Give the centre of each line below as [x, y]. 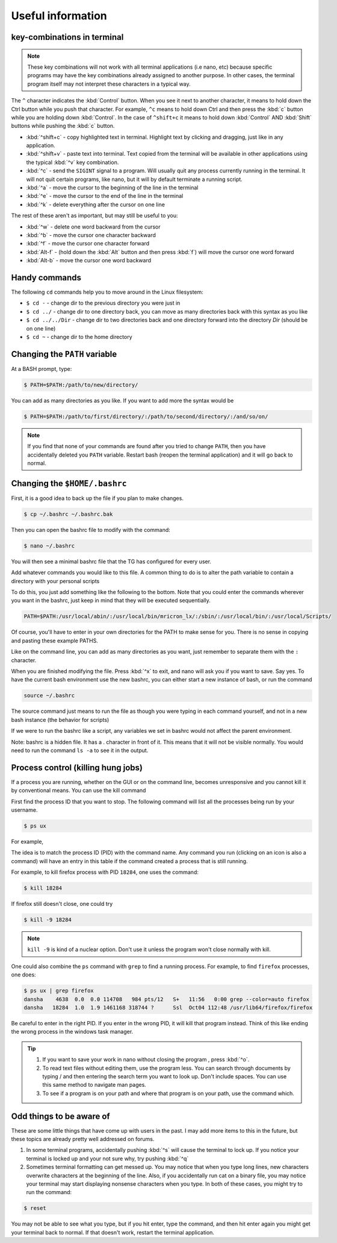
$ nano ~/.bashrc [49, 546]
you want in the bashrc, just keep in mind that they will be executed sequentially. [111, 601]
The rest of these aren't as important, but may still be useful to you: [94, 216]
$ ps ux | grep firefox [59, 991]
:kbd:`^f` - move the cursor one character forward [88, 244]
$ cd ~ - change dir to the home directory [79, 337]
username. [24, 810]
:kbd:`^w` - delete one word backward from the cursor [93, 227]
